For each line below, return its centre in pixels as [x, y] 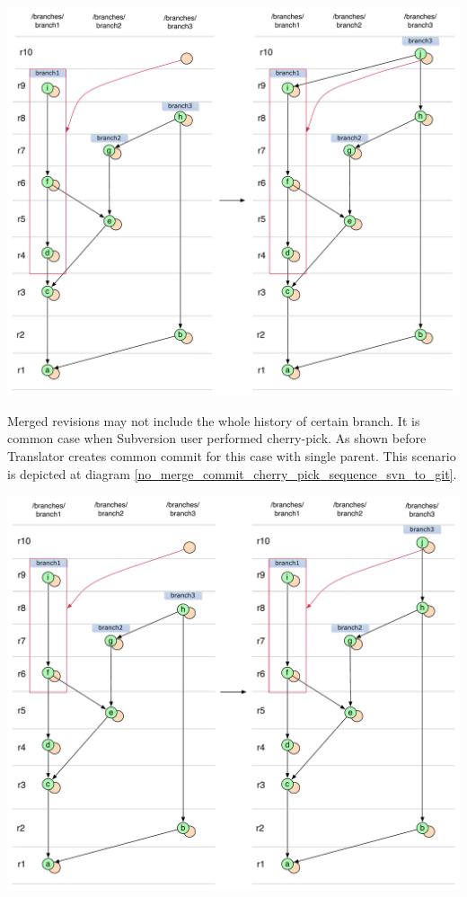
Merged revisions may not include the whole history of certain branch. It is [214, 420]
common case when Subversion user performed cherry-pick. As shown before [217, 438]
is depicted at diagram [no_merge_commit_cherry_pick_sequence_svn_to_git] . [232, 473]
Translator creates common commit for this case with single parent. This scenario [232, 455]
